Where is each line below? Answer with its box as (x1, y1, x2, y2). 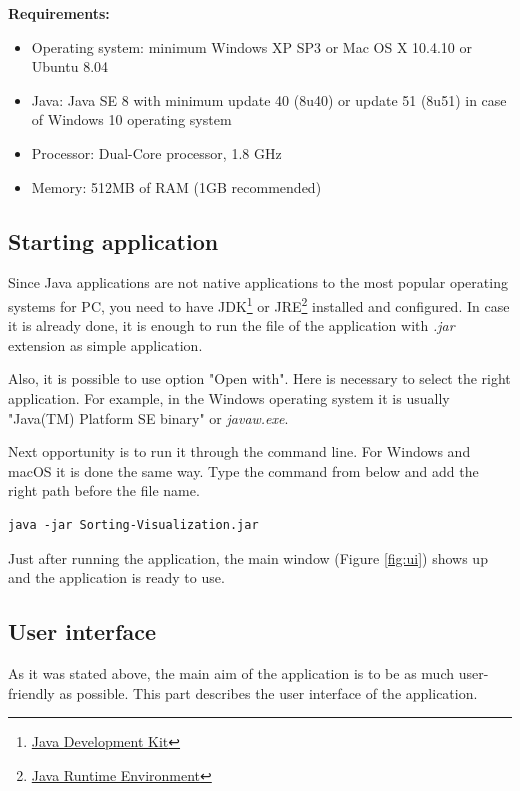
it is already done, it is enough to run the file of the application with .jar (8, 315, 455, 336)
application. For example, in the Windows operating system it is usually (8, 387, 450, 408)
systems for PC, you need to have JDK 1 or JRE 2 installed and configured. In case (8, 292, 510, 316)
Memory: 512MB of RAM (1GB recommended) (31, 176, 322, 197)
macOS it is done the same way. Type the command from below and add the (8, 460, 479, 481)
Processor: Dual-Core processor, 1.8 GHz (31, 142, 282, 163)
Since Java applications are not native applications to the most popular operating (8, 272, 508, 293)
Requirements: (8, 3, 110, 23)
